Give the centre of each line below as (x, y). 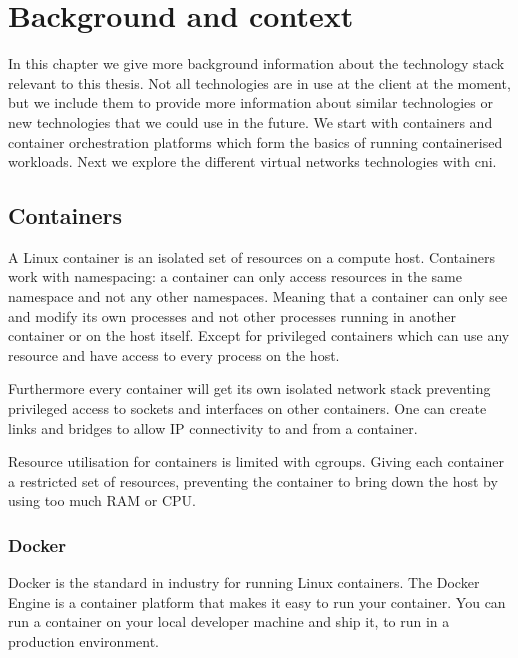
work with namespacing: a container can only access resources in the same (235, 276)
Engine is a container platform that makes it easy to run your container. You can (257, 601)
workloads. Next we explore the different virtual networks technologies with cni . (252, 161)
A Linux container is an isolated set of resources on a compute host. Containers (251, 256)
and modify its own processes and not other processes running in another (232, 315)
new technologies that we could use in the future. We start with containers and (250, 121)
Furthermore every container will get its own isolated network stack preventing (249, 388)
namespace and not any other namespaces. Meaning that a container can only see (258, 296)
